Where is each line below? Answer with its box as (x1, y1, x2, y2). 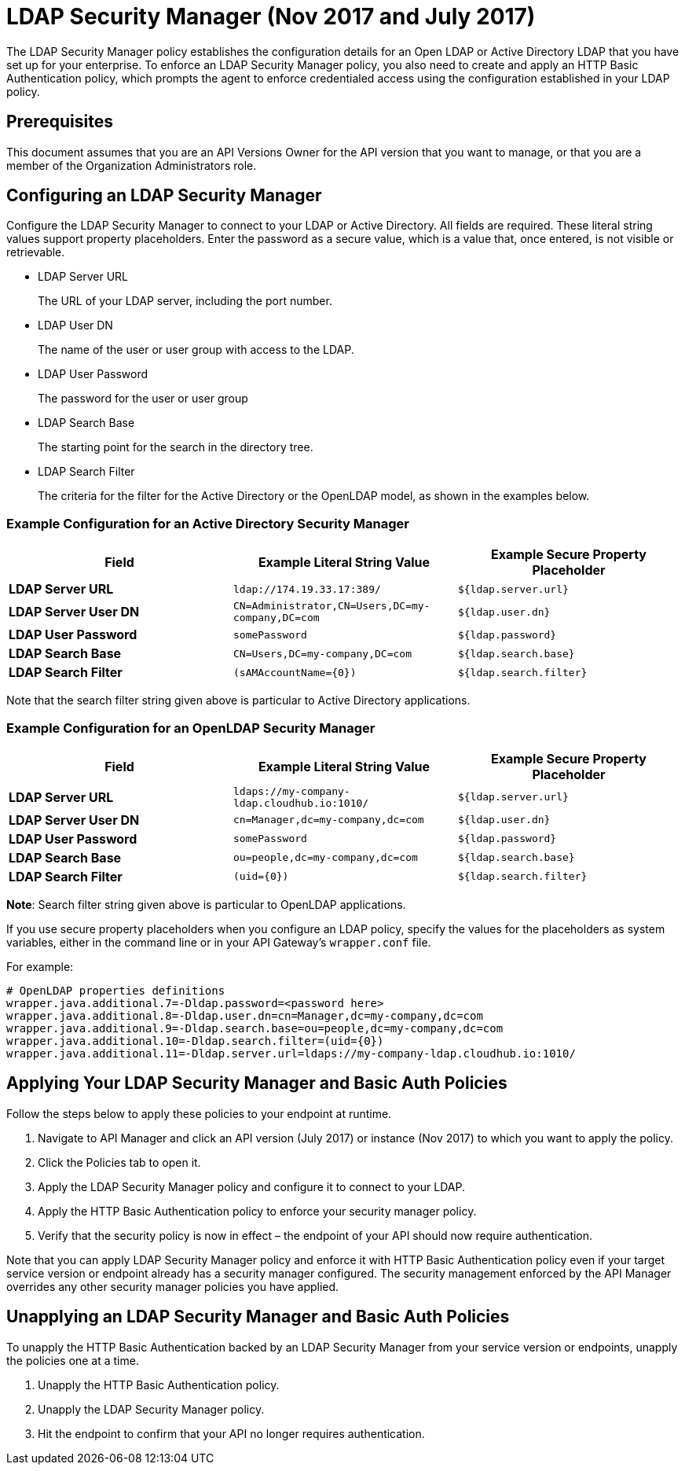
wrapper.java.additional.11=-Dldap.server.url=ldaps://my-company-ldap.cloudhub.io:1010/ (6, 1046, 576, 1060)
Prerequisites (6, 112, 113, 132)
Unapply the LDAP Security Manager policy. (38, 1402, 265, 1416)
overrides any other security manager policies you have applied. (6, 1279, 339, 1293)
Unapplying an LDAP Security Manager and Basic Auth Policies (6, 1307, 510, 1327)
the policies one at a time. (6, 1353, 139, 1367)
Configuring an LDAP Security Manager (6, 186, 322, 206)
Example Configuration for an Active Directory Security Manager (6, 515, 409, 531)
